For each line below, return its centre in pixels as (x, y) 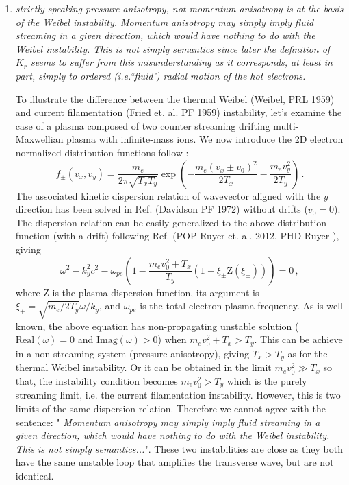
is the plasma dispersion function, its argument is (156, 292)
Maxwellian (39, 139)
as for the (308, 353)
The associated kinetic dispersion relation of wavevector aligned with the (168, 195)
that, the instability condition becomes (96, 380)
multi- (286, 125)
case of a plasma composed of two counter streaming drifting (143, 125)
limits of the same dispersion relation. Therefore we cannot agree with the (170, 408)
